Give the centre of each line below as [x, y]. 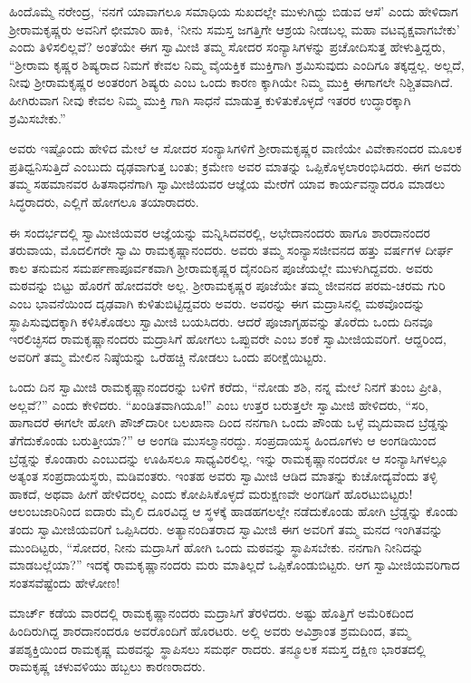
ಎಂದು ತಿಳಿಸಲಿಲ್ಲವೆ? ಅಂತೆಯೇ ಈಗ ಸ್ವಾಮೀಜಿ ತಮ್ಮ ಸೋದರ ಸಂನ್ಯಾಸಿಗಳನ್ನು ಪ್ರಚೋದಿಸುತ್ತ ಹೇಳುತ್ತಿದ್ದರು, [227, 47]
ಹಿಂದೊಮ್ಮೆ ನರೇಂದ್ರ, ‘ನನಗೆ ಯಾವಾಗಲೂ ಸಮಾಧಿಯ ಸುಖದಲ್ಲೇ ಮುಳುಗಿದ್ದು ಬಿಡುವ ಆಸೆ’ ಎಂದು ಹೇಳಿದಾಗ [234, 11]
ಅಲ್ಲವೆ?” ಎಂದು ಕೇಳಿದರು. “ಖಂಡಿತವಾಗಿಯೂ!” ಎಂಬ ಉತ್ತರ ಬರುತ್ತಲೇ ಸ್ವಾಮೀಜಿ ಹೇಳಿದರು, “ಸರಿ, [219, 404]
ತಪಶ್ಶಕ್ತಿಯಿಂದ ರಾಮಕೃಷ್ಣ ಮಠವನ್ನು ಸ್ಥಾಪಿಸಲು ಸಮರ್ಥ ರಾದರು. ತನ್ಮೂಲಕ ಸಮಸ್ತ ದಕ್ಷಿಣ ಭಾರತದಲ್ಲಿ [217, 648]
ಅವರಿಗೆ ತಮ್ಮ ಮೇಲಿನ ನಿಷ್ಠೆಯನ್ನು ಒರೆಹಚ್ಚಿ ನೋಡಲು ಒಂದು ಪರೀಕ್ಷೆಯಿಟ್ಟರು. [168, 356]
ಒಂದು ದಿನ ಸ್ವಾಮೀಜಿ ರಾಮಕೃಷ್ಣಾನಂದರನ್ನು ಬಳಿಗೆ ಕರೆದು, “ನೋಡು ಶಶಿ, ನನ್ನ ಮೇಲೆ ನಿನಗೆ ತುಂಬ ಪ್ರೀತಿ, [226, 387]
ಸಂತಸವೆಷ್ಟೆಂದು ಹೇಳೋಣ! [65, 582]
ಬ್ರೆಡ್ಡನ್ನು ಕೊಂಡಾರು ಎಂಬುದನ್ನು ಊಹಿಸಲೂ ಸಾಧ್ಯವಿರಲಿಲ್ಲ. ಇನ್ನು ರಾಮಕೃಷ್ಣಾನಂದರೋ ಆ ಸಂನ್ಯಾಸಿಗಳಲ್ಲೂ [229, 458]
